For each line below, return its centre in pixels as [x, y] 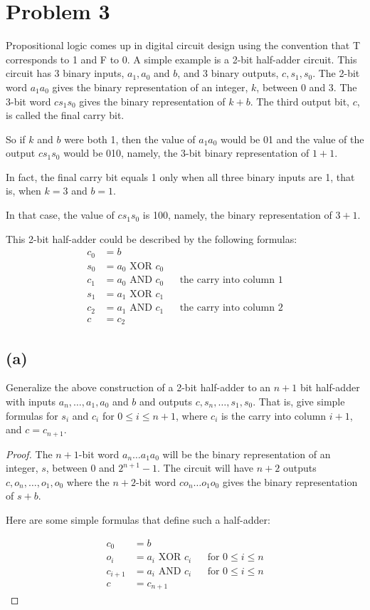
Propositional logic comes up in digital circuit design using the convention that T [183, 45]
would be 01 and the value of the [292, 139]
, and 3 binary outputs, [228, 73]
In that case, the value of [60, 215]
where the [88, 481]
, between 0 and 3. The [307, 87]
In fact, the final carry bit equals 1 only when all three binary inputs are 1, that [180, 176]
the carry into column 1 [231, 280]
